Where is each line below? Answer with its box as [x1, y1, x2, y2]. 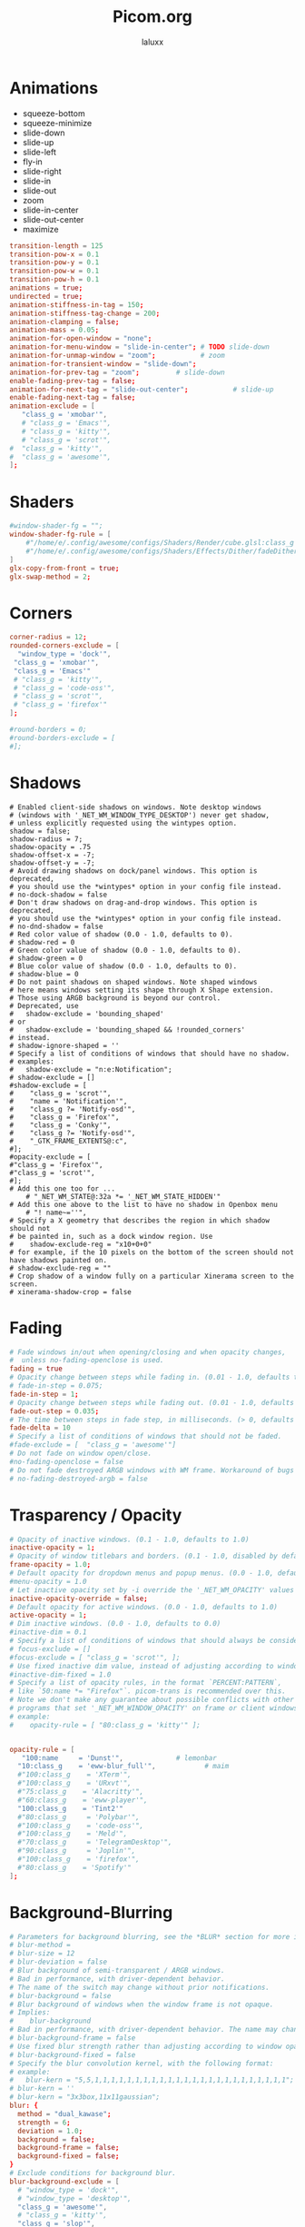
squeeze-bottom [22, 107, 85, 119]
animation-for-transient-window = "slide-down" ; [9, 359, 197, 369]
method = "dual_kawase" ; [17, 2109, 112, 2118]
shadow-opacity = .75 [9, 842, 92, 851]
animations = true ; [9, 283, 84, 292]
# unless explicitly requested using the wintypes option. [9, 818, 238, 827]
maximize [22, 223, 59, 234]
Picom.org [113, 6, 192, 27]
